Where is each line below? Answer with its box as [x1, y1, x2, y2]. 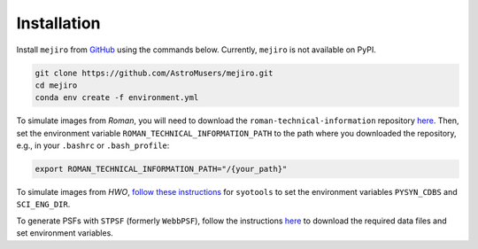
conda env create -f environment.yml [35, 93, 199, 103]
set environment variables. [16, 228, 114, 238]
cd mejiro [35, 80, 78, 90]
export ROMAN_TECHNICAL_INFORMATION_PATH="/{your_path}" [35, 164, 288, 175]
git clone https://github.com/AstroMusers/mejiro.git [35, 67, 274, 78]
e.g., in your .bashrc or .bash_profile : [16, 140, 170, 151]
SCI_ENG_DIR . [16, 199, 71, 210]
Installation [16, 13, 101, 33]
